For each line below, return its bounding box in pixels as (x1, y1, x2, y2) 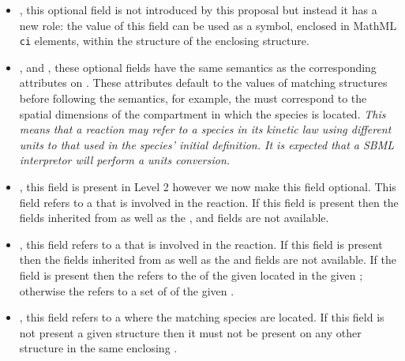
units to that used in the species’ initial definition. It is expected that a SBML (19, 136, 395, 152)
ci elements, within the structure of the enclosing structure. (19, 32, 309, 49)
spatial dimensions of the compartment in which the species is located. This (19, 105, 386, 122)
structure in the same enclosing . (19, 340, 178, 356)
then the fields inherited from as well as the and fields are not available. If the (19, 251, 396, 268)
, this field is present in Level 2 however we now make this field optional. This (19, 179, 396, 194)
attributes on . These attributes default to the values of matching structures (19, 74, 388, 91)
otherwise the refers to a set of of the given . (19, 282, 234, 299)
